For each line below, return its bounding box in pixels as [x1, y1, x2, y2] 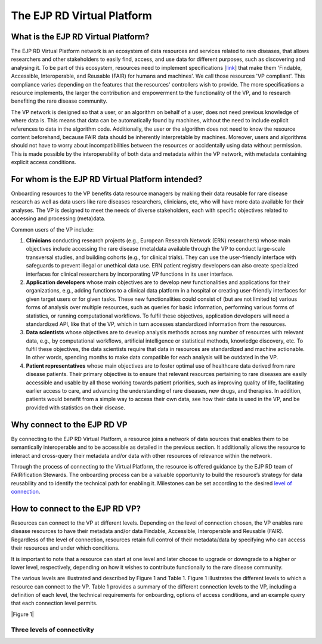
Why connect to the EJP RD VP [11, 420, 128, 430]
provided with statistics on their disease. [26, 403, 125, 411]
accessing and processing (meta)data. [11, 215, 106, 222]
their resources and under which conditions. [11, 544, 120, 551]
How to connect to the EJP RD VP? [11, 503, 141, 513]
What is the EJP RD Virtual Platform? [11, 32, 150, 42]
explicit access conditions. [11, 159, 77, 166]
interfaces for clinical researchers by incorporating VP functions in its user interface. [26, 270, 234, 278]
